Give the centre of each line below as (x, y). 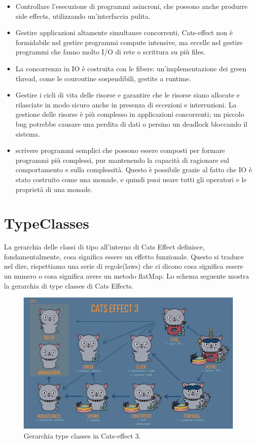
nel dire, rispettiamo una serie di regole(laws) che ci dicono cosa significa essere (124, 266)
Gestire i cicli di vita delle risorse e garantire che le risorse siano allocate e (128, 95)
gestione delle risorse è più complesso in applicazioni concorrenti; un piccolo (130, 114)
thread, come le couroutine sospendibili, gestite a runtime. (103, 78)
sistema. (28, 133)
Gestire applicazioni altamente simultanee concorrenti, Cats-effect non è (124, 32)
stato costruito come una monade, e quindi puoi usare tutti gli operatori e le (131, 179)
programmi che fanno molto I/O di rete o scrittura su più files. (110, 52)
